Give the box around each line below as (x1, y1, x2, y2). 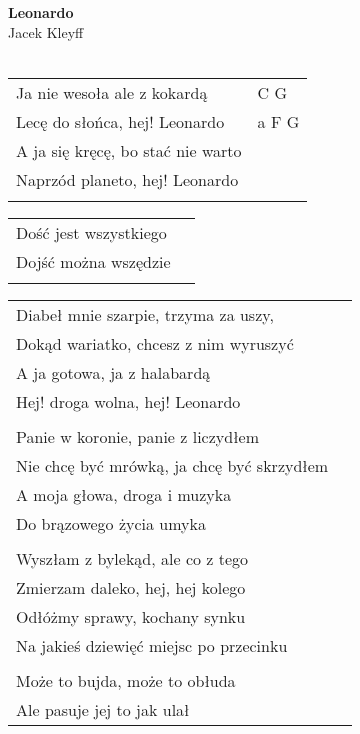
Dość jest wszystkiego (16, 220, 167, 244)
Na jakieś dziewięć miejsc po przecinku (16, 633, 288, 657)
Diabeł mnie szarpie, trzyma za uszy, (16, 302, 274, 326)
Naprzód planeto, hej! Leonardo (16, 167, 239, 191)
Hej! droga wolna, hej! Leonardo (16, 389, 241, 413)
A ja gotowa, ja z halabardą (16, 360, 211, 384)
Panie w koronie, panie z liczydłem (16, 424, 259, 448)
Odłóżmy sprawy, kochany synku (16, 604, 246, 628)
